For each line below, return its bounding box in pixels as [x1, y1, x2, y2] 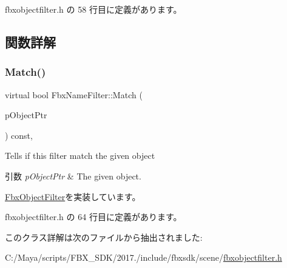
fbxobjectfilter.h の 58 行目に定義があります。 [5, 3, 182, 15]
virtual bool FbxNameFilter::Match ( [5, 88, 143, 101]
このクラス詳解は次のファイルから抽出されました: [5, 230, 203, 243]
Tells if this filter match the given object [5, 149, 155, 162]
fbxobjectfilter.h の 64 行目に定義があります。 [5, 210, 182, 223]
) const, [5, 129, 33, 141]
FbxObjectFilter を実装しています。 [5, 190, 141, 203]
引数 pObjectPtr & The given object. [5, 169, 141, 182]
